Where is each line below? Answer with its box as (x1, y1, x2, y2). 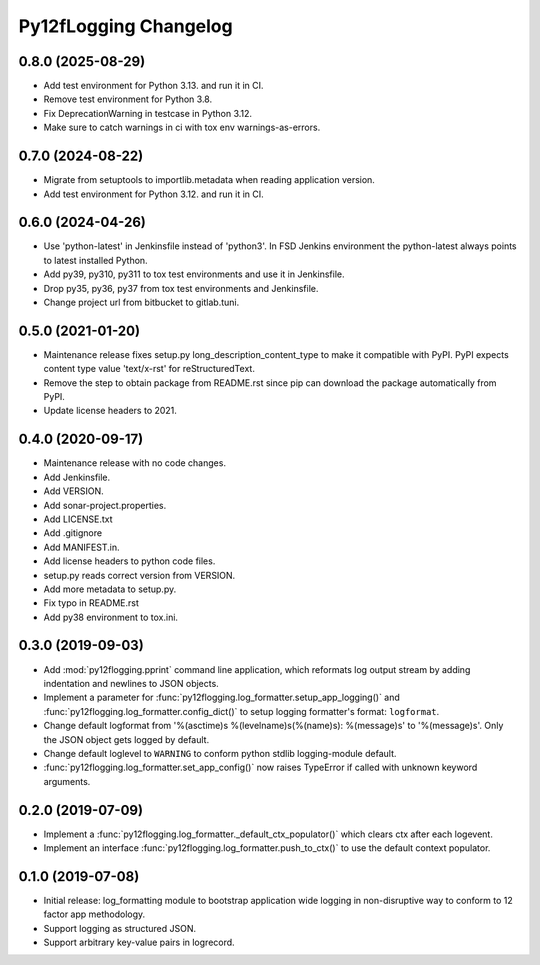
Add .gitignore (43, 527, 103, 539)
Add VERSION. (43, 485, 104, 497)
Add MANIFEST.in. (43, 541, 120, 553)
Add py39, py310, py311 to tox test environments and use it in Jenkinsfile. (43, 268, 345, 280)
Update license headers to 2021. (43, 405, 177, 417)
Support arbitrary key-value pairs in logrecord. (43, 936, 235, 949)
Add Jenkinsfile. (43, 471, 111, 483)
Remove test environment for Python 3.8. (43, 93, 213, 105)
